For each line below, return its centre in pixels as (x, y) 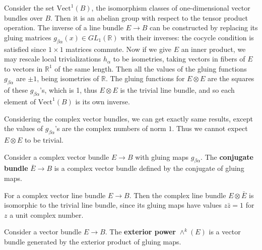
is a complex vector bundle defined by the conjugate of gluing (149, 168)
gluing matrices (28, 37)
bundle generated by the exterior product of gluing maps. (93, 241)
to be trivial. (44, 139)
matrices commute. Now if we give (118, 49)
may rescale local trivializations (53, 59)
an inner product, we (213, 49)
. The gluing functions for (145, 78)
